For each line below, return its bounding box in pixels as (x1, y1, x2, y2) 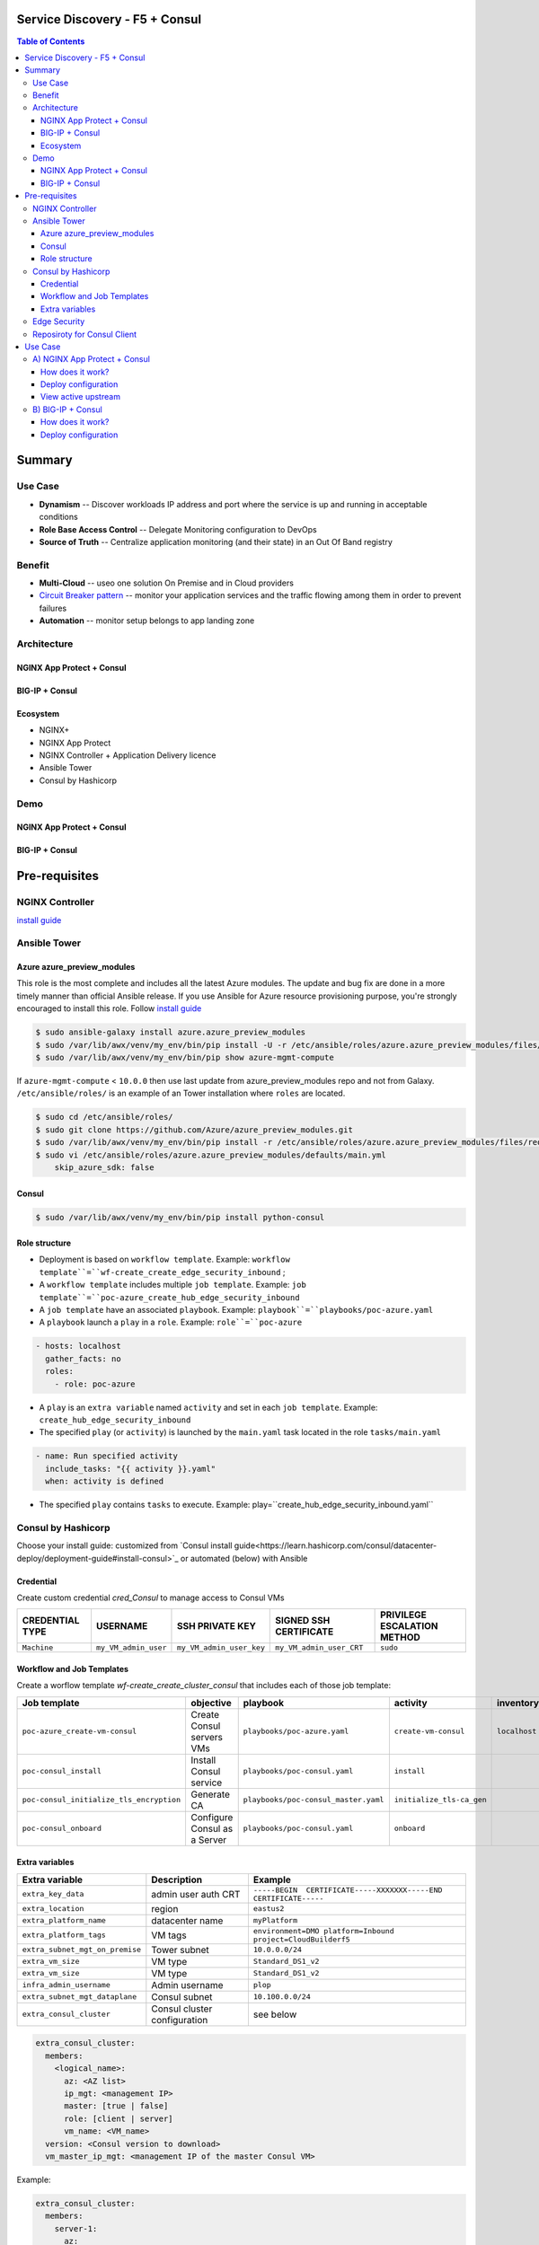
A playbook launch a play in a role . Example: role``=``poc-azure (39, 1316, 303, 1328)
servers (190, 1730, 224, 1743)
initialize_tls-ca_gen (393, 1795, 487, 1805)
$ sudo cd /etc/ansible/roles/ (35, 1112, 174, 1122)
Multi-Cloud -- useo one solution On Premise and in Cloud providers (39, 577, 294, 588)
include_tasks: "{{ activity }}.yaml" (45, 1464, 216, 1474)
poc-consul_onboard (22, 1824, 102, 1834)
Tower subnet (151, 1943, 210, 1956)
